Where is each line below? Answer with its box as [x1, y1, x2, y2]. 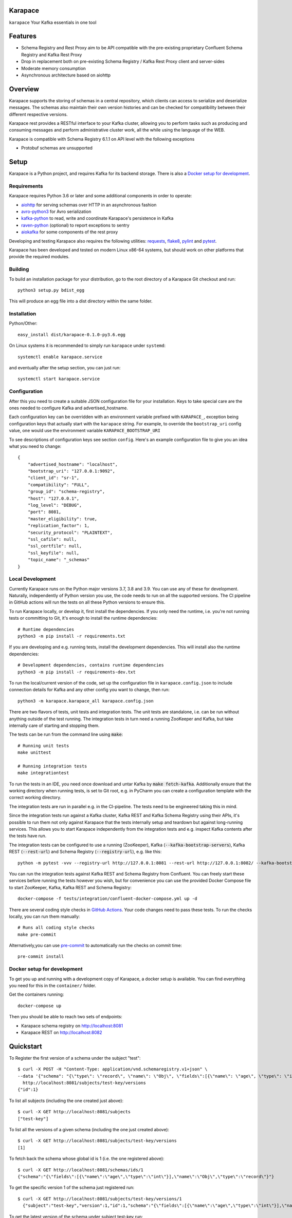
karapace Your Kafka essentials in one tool [9, 19, 97, 25]
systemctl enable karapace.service [18, 354, 103, 360]
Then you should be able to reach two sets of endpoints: [9, 1014, 123, 1020]
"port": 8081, [27, 509, 62, 515]
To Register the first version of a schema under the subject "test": [9, 1055, 141, 1061]
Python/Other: [9, 321, 37, 326]
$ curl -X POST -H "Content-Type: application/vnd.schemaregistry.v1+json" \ [18, 1066, 208, 1072]
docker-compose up [18, 1003, 62, 1009]
